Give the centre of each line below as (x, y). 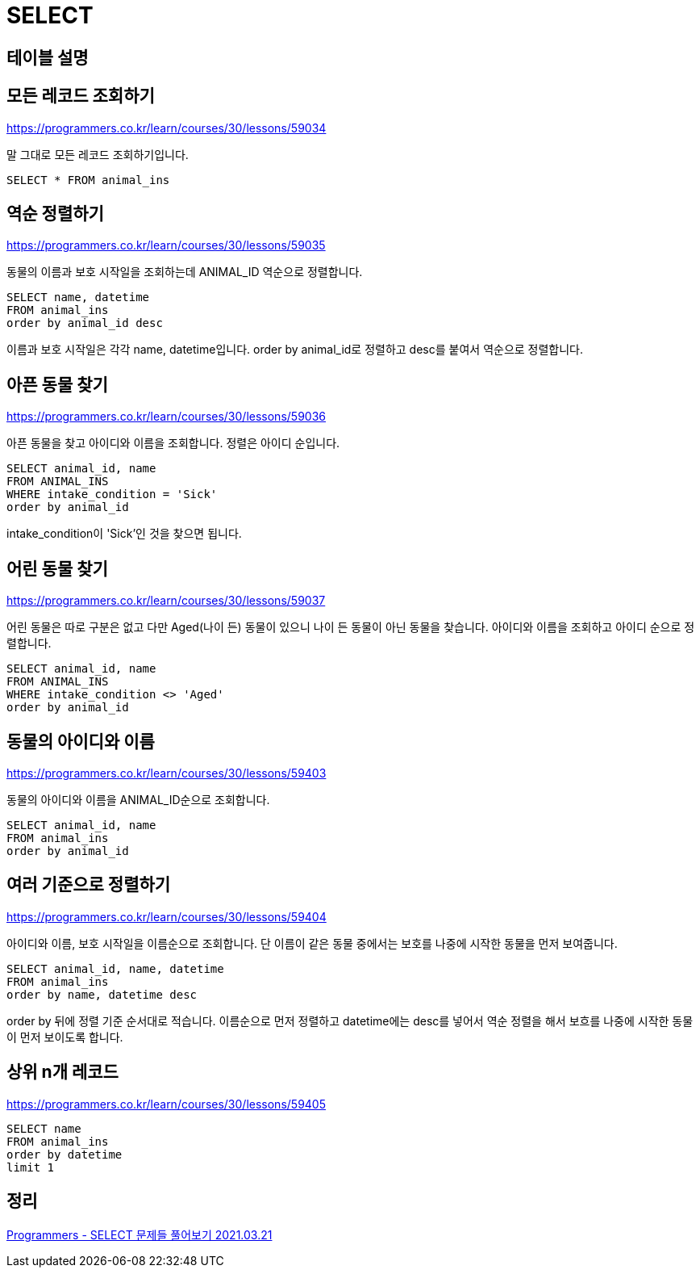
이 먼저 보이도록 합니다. (65, 1037)
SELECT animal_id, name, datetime (115, 968)
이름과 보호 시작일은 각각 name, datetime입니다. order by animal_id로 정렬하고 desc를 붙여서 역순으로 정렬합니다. (295, 350)
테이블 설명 (48, 57)
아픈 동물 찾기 (57, 384)
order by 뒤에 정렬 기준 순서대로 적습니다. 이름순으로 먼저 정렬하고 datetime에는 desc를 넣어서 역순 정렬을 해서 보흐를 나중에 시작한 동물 (350, 1020)
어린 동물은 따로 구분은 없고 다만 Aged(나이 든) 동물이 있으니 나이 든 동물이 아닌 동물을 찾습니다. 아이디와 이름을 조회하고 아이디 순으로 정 (351, 627)
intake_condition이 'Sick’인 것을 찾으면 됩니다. (124, 534)
